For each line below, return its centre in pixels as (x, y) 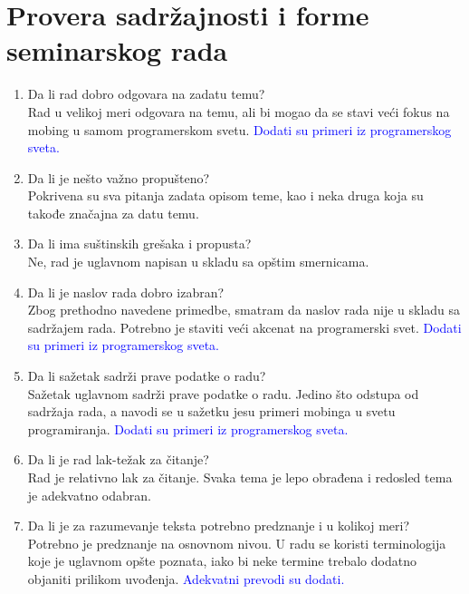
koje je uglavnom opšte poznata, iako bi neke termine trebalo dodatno (222, 561)
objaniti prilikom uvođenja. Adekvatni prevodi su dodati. (186, 578)
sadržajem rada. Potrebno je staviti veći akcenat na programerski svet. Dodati (244, 327)
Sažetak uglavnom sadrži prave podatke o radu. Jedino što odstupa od (223, 393)
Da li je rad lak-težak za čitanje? (118, 459)
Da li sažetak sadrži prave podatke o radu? (147, 376)
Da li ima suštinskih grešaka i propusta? (139, 243)
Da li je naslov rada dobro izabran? (126, 292)
